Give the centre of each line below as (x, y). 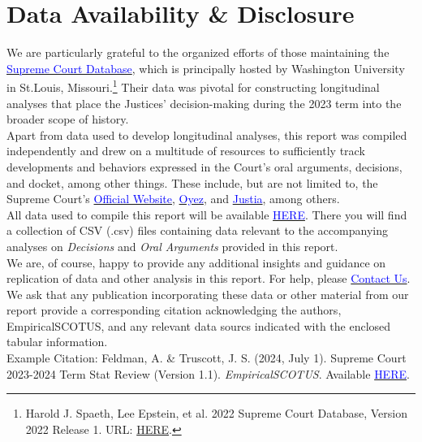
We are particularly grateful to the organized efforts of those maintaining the (198, 52)
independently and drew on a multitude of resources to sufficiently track (186, 151)
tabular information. (57, 342)
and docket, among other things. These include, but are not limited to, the (192, 182)
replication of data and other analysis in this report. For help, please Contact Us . (209, 278)
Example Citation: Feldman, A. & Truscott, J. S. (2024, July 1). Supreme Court (207, 358)
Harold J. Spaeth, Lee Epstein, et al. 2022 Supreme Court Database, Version (216, 413)
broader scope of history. (68, 119)
